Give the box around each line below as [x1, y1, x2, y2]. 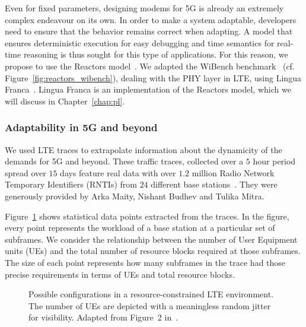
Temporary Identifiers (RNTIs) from [5, 178, 137, 191]
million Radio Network [192, 166, 275, 179]
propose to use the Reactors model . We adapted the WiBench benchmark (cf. [5, 59, 295, 72]
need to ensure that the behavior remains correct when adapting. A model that [5, 25, 293, 37]
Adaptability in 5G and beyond [5, 120, 158, 135]
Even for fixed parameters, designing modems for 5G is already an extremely [5, 2, 284, 14]
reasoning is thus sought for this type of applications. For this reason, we [23, 48, 288, 61]
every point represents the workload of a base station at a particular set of [5, 221, 275, 234]
